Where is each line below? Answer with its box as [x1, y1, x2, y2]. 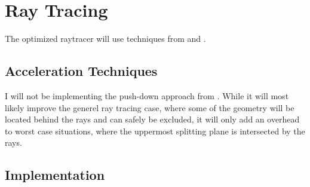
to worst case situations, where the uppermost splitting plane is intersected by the [5, 124, 305, 137]
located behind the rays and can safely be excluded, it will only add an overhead [5, 113, 300, 125]
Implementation [5, 165, 105, 184]
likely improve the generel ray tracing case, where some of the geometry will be [5, 101, 294, 114]
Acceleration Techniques [5, 62, 158, 80]
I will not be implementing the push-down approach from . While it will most [5, 89, 289, 102]
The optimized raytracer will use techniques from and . [5, 32, 206, 45]
